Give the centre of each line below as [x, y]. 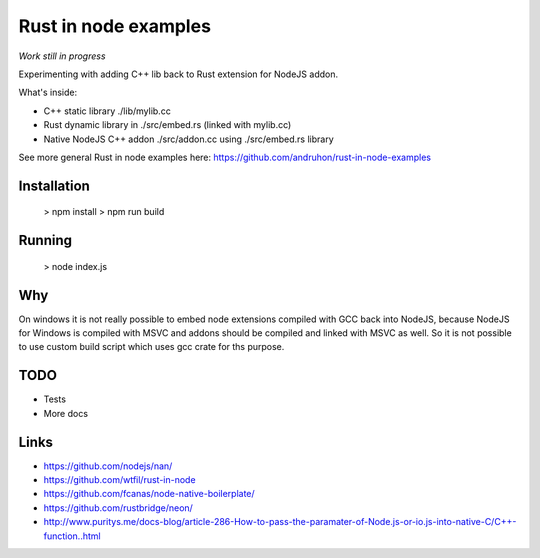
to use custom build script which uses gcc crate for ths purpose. [151, 347]
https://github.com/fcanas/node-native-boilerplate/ [149, 494]
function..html [72, 536]
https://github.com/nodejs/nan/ [108, 466]
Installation [54, 185]
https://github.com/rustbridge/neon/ [118, 507]
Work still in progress [62, 56]
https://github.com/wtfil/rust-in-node [119, 479]
